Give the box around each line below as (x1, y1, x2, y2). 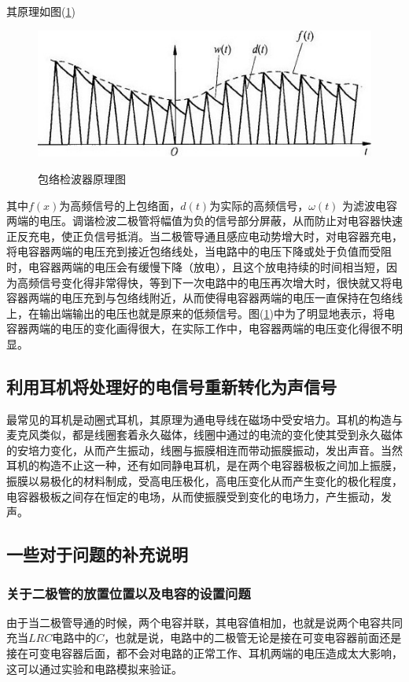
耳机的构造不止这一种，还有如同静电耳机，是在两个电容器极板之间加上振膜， (6, 457, 403, 474)
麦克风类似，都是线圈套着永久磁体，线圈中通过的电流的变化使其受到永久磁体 (6, 426, 403, 443)
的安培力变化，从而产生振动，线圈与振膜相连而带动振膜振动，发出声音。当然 (6, 441, 403, 458)
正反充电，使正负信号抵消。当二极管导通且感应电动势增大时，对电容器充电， (6, 227, 403, 244)
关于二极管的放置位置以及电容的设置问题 (6, 583, 251, 603)
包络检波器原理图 (38, 170, 126, 186)
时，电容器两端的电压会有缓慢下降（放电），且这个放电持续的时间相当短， (6, 258, 386, 275)
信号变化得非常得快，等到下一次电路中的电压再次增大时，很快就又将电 (39, 274, 403, 290)
